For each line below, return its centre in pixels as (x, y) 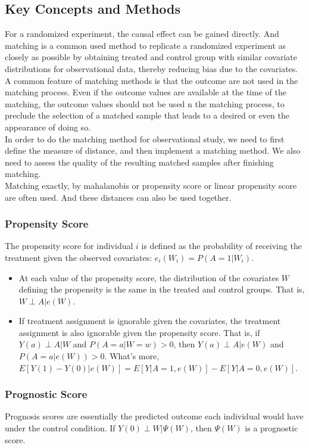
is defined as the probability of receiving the (221, 246)
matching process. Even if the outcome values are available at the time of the (146, 92)
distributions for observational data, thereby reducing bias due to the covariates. (152, 68)
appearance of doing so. (48, 127)
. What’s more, (132, 356)
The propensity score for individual (69, 246)
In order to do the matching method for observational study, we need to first (145, 139)
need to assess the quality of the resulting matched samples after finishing (139, 162)
